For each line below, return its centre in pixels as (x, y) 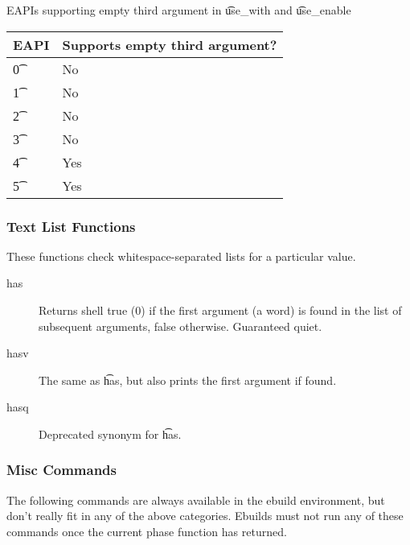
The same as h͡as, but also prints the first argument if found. (188, 380)
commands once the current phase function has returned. (147, 531)
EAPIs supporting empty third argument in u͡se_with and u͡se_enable (179, 10)
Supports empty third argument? (170, 44)
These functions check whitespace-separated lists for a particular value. (181, 256)
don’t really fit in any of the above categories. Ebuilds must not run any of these (205, 516)
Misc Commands (61, 470)
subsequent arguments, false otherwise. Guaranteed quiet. (180, 326)
